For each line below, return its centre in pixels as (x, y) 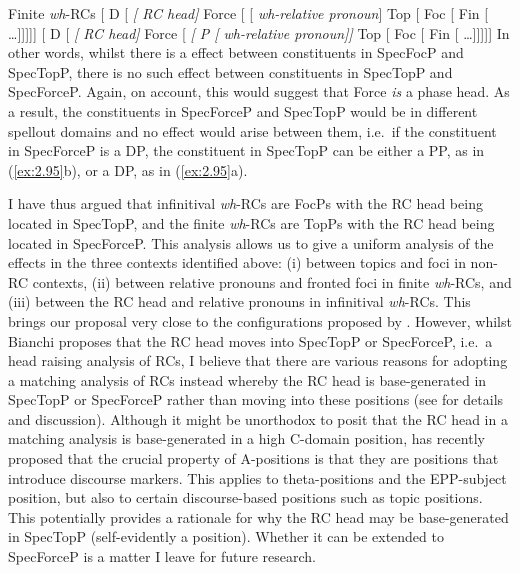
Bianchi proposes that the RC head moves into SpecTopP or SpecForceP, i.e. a (250, 340)
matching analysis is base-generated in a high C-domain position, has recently (246, 438)
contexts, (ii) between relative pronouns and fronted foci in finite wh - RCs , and (272, 281)
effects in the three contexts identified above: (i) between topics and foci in (237, 262)
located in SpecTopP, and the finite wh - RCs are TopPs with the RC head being (251, 222)
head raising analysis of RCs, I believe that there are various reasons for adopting (258, 360)
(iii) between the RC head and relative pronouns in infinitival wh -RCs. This (239, 301)
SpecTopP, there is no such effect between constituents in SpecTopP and (230, 71)
